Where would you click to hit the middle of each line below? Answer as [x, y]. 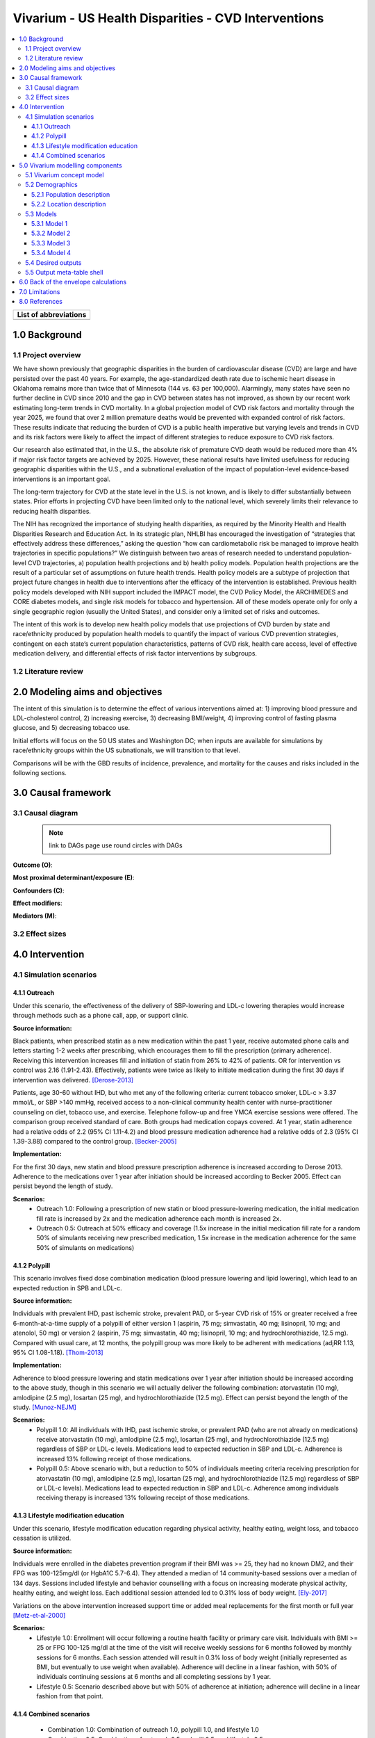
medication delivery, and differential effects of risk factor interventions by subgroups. [135, 653]
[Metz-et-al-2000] [39, 1615]
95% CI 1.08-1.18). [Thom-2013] [58, 1352]
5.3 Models [41, 214]
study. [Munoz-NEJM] [44, 1407]
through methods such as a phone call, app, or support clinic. [101, 1016]
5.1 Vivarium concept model [65, 175]
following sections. [40, 773]
